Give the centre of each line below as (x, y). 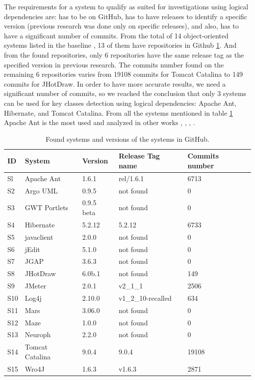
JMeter (36, 286)
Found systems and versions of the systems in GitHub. (127, 139)
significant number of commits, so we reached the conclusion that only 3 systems (125, 93)
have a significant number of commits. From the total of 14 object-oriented (116, 35)
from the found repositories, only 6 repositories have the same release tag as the (124, 54)
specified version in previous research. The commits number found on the (114, 64)
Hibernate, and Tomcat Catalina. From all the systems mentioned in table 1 (118, 112)
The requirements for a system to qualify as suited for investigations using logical (126, 6)
